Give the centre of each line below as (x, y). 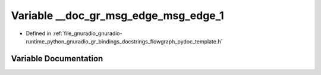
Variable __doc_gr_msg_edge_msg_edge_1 (117, 15)
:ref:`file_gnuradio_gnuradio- (87, 33)
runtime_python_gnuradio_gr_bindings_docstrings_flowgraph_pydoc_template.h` (124, 41)
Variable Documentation (57, 59)
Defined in (39, 33)
